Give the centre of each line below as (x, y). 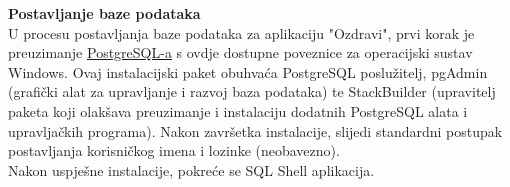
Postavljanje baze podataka (104, 13)
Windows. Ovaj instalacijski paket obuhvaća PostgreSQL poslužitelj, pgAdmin (248, 71)
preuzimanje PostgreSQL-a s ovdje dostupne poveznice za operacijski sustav (240, 52)
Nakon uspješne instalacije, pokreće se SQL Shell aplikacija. (191, 169)
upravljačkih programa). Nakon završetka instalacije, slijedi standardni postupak (255, 130)
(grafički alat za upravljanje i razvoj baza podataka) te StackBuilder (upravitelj (252, 91)
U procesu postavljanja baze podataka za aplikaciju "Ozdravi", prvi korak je (241, 32)
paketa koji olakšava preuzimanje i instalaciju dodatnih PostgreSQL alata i (238, 110)
